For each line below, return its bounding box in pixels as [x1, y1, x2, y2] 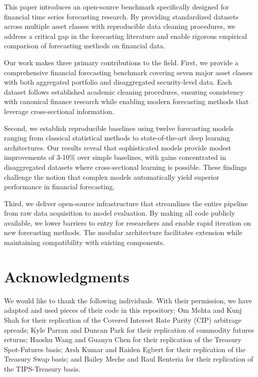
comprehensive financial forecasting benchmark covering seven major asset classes [4, 67, 253, 77]
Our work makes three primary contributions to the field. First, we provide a [4, 57, 239, 67]
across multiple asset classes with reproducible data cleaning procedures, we [4, 21, 236, 31]
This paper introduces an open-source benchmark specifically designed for [4, 1, 229, 11]
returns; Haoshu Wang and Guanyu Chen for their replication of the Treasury [4, 334, 242, 345]
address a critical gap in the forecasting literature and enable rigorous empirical [4, 30, 247, 41]
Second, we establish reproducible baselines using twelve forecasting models [4, 123, 234, 133]
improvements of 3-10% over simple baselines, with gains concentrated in [4, 152, 226, 162]
